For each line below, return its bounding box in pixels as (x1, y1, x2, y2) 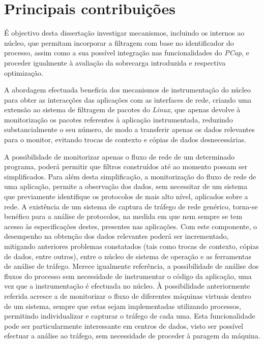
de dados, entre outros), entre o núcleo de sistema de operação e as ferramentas (4, 251, 251, 261)
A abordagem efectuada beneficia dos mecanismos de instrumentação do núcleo (4, 84, 251, 95)
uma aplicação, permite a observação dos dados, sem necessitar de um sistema (4, 181, 248, 192)
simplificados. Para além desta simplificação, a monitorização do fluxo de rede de (4, 171, 256, 181)
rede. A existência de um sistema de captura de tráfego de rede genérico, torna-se (4, 201, 258, 211)
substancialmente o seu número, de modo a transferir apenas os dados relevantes (4, 124, 255, 135)
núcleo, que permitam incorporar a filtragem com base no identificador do (4, 37, 234, 48)
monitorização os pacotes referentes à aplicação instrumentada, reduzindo (4, 114, 233, 124)
